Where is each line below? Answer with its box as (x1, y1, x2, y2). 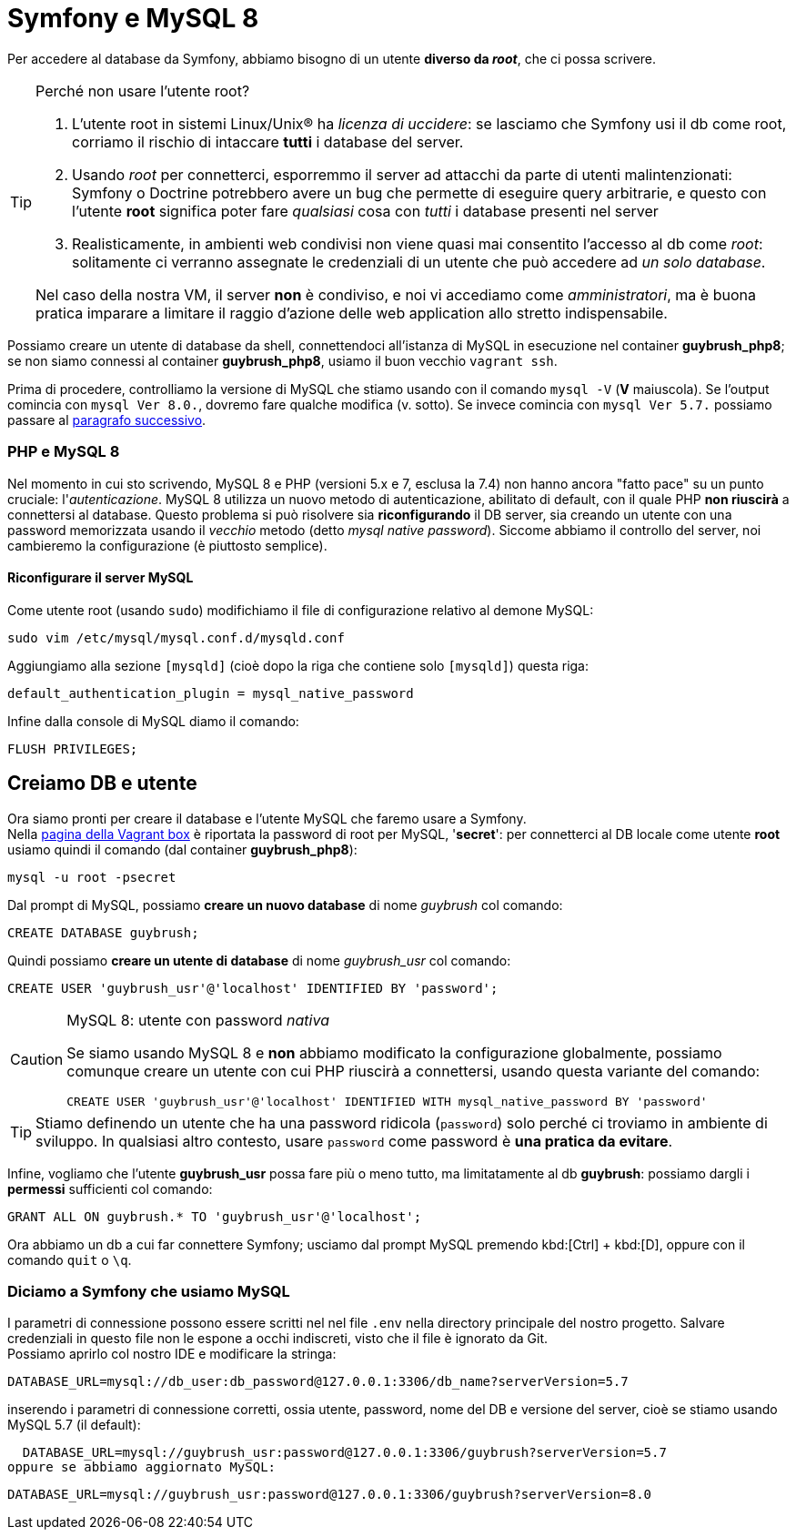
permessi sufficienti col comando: (7, 1180, 213, 1197)
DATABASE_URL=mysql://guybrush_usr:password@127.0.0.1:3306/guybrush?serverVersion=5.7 (22, 1445, 667, 1461)
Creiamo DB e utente (7, 772, 197, 795)
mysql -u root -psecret (7, 869, 176, 885)
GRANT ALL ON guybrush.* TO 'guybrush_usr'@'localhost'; (7, 1208, 422, 1224)
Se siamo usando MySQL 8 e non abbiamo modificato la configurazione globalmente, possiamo (66, 1043, 722, 1062)
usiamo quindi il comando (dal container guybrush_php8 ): (7, 841, 358, 857)
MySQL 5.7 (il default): (7, 1417, 141, 1433)
